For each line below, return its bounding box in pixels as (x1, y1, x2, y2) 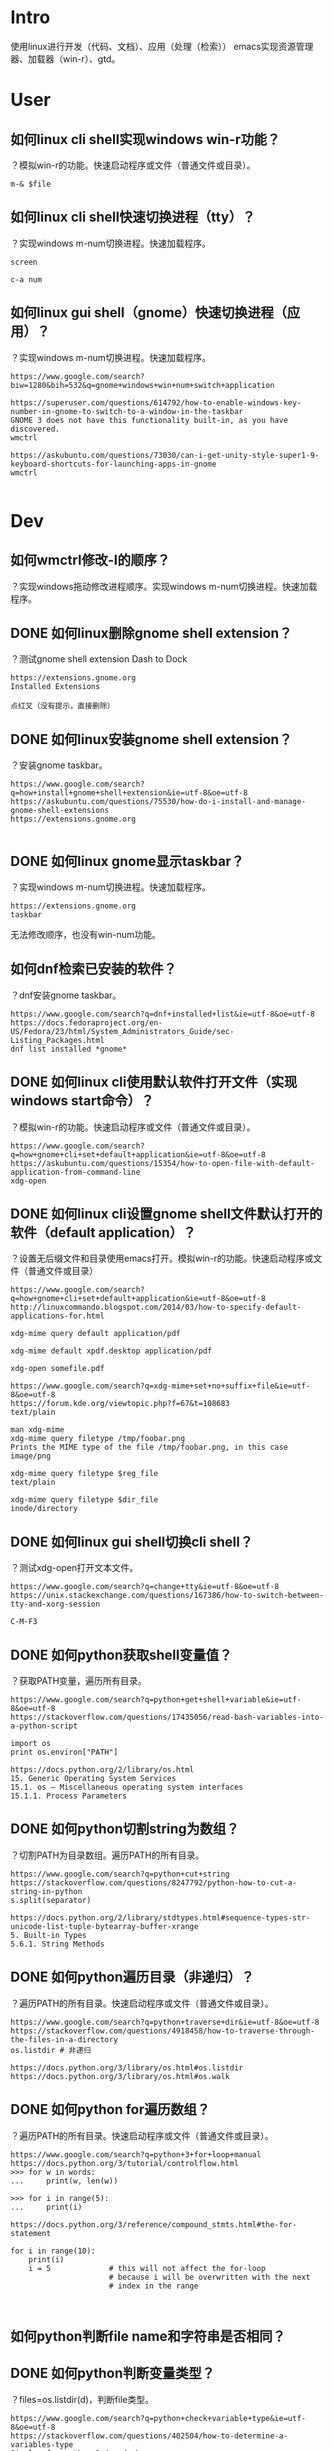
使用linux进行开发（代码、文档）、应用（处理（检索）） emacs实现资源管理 (10, 40, 314, 52)
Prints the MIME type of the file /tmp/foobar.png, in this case (10, 1442, 288, 1453)
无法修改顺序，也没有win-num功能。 (10, 929, 162, 940)
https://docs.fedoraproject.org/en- (10, 1017, 163, 1028)
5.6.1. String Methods (10, 1939, 105, 1949)
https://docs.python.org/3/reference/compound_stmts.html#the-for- (10, 2219, 298, 2230)
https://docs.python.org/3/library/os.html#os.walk (10, 2071, 230, 2081)
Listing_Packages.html (10, 1035, 105, 1045)
